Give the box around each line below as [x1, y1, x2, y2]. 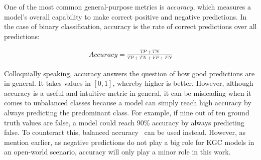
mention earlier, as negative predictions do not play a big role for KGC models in [4, 136, 254, 147]
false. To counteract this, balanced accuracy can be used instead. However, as [4, 127, 246, 137]
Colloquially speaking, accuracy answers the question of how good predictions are [4, 68, 255, 78]
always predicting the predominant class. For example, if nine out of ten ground [4, 107, 249, 117]
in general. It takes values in [4, 78, 91, 88]
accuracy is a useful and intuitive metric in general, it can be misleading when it [4, 87, 251, 98]
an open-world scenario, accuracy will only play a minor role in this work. [4, 146, 231, 157]
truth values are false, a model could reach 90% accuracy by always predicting [4, 117, 244, 127]
